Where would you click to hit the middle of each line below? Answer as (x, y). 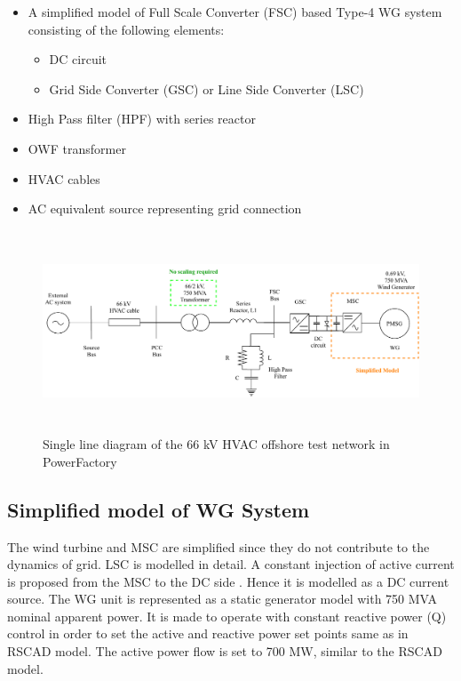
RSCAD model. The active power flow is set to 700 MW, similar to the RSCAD (225, 651)
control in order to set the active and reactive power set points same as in (208, 633)
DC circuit (78, 59)
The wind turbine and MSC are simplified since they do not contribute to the (219, 546)
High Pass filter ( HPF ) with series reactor (142, 119)
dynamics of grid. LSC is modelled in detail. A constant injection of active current (231, 564)
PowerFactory (80, 461)
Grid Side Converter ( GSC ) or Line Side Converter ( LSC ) (207, 88)
